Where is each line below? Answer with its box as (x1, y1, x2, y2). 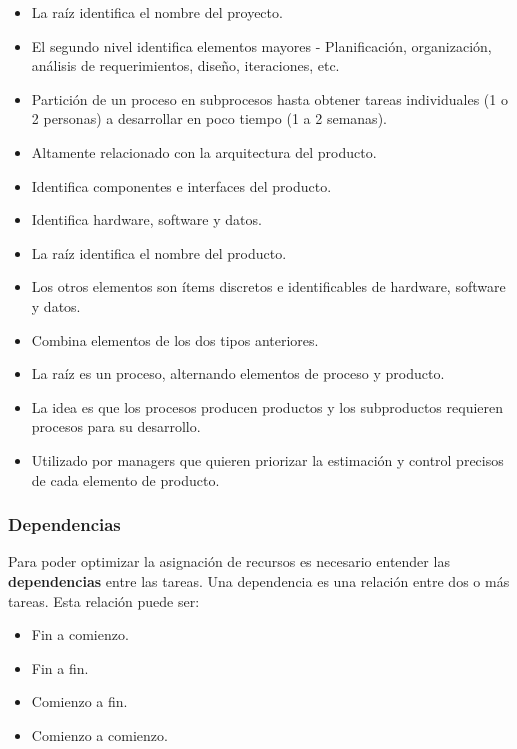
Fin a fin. (31, 657, 89, 678)
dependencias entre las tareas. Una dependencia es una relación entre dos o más (8, 570, 510, 591)
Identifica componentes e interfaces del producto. (31, 175, 332, 196)
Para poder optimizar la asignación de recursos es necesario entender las (8, 551, 450, 572)
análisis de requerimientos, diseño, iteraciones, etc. (31, 55, 340, 76)
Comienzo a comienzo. (31, 724, 168, 745)
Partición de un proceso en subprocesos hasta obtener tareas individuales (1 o (31, 88, 508, 109)
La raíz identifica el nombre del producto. (31, 242, 287, 263)
